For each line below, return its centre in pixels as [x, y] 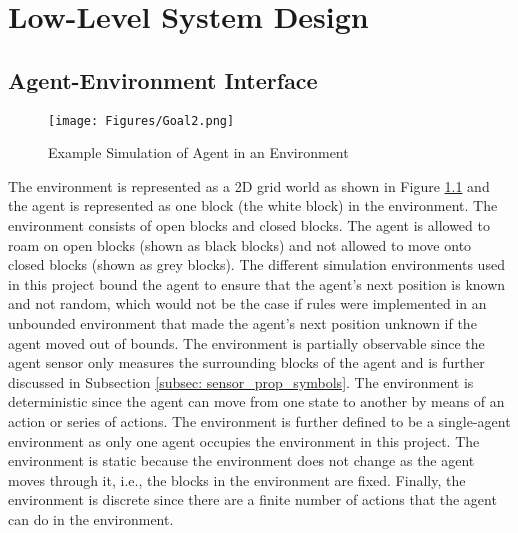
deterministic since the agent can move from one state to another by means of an [256, 401]
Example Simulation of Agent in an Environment [198, 152]
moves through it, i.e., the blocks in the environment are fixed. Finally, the [237, 479]
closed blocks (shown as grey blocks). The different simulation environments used [256, 264]
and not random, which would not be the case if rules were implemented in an [247, 303]
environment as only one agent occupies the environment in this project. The [244, 440]
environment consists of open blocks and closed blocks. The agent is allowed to [249, 225]
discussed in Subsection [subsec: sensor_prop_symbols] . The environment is [241, 381]
